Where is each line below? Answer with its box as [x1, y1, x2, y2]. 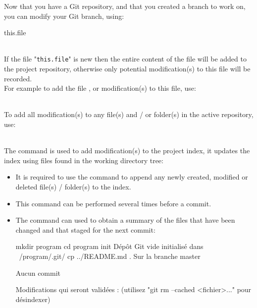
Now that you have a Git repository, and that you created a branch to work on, [4, 1, 246, 11]
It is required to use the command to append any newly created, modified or [15, 172, 248, 182]
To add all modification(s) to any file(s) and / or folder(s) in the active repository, [4, 109, 254, 120]
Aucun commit [15, 267, 61, 278]
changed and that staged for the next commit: [15, 224, 155, 235]
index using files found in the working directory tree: [4, 155, 163, 165]
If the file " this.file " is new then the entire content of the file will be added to [4, 54, 247, 64]
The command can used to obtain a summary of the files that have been [15, 215, 235, 225]
